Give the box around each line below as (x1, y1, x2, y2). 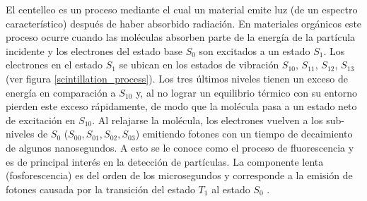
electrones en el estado (6, 57, 103, 72)
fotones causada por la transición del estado (6, 181, 195, 196)
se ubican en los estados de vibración (119, 57, 279, 72)
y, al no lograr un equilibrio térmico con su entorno (136, 85, 358, 99)
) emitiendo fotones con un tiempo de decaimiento (135, 126, 353, 141)
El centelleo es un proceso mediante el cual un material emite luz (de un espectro (6, 2, 358, 16)
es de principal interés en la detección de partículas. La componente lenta (6, 154, 324, 169)
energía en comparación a (6, 85, 116, 99)
